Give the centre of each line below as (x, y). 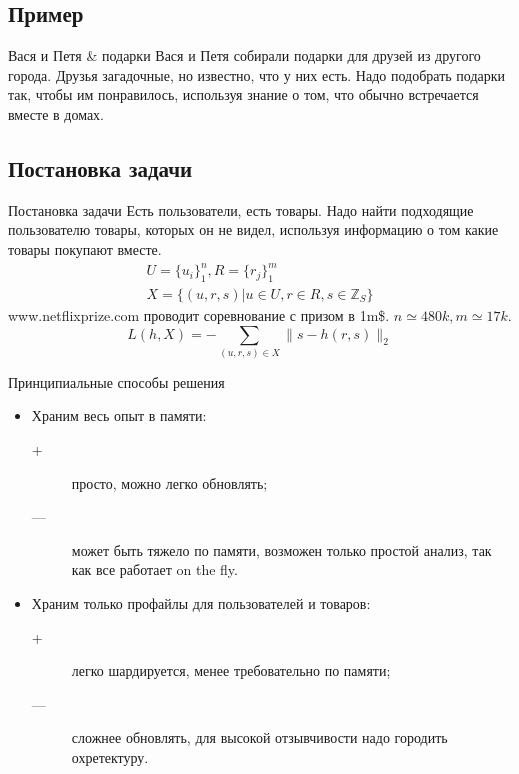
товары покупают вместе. (85, 248)
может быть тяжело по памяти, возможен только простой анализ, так (281, 549)
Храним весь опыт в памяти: (119, 415)
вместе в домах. (56, 113)
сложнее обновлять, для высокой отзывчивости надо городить (259, 737)
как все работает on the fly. (154, 569)
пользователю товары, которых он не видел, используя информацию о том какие (253, 229)
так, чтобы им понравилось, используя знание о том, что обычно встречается (243, 94)
